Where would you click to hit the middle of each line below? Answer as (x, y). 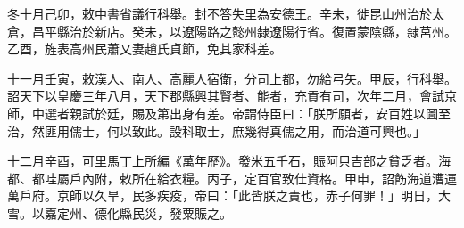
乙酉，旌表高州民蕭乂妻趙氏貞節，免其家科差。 (145, 49)
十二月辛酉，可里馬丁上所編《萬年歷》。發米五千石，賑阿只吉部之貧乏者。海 (229, 161)
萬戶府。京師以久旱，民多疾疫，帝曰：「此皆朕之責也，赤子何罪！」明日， (223, 195)
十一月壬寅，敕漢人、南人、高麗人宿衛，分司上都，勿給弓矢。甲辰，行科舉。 (232, 78)
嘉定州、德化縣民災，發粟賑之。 (138, 212)
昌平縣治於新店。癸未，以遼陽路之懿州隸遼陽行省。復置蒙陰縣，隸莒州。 (244, 31)
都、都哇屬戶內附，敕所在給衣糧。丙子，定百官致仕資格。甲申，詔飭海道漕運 (232, 178)
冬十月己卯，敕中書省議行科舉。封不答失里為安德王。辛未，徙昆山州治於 (220, 13)
